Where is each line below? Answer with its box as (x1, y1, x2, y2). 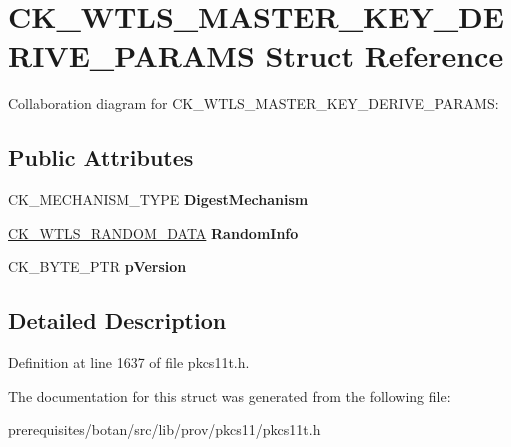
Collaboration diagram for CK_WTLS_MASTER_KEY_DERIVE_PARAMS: (8, 93, 499, 114)
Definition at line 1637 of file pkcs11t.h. (8, 352, 250, 373)
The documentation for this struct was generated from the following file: (8, 385, 451, 406)
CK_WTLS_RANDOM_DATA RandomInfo (8, 222, 299, 243)
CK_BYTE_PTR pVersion (8, 256, 187, 277)
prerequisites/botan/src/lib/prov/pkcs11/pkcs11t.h (8, 419, 321, 440)
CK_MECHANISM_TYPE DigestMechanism (8, 189, 309, 210)
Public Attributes (8, 142, 194, 173)
